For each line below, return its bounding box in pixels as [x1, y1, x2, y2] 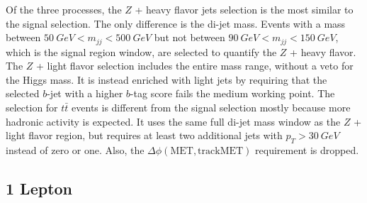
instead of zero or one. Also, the [6, 143, 145, 157]
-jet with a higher [47, 86, 123, 101]
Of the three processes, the [6, 2, 122, 16]
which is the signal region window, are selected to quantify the [6, 44, 277, 59]
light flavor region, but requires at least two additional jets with [6, 128, 283, 143]
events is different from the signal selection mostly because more [72, 100, 351, 115]
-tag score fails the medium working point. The [130, 86, 335, 101]
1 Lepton [6, 177, 73, 199]
